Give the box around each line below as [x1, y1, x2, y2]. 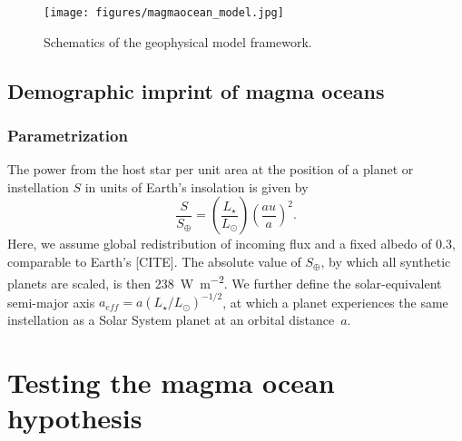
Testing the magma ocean [7, 364, 335, 401]
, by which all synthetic [320, 252, 451, 271]
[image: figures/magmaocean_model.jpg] [44, 6, 284, 19]
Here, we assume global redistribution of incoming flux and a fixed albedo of [7, 234, 432, 253]
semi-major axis [7, 292, 95, 311]
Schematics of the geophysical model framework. [44, 32, 312, 51]
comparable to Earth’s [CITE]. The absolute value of [7, 252, 301, 271]
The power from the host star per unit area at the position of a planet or [7, 160, 414, 179]
